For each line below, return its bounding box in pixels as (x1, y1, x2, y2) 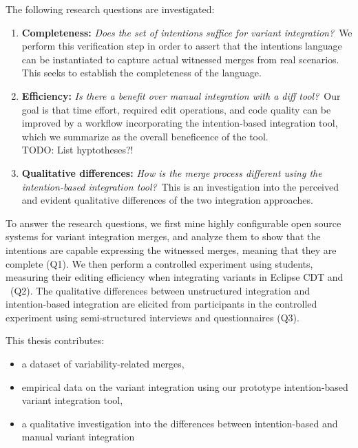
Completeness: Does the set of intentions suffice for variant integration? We (21, 25, 352, 39)
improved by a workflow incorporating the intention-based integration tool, (21, 116, 338, 130)
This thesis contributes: (6, 333, 105, 348)
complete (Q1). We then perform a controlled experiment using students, (6, 256, 313, 270)
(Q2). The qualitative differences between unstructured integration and (10, 283, 310, 297)
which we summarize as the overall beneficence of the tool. (21, 129, 268, 143)
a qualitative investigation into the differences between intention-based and (21, 416, 338, 430)
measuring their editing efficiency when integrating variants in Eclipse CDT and (6, 270, 344, 284)
